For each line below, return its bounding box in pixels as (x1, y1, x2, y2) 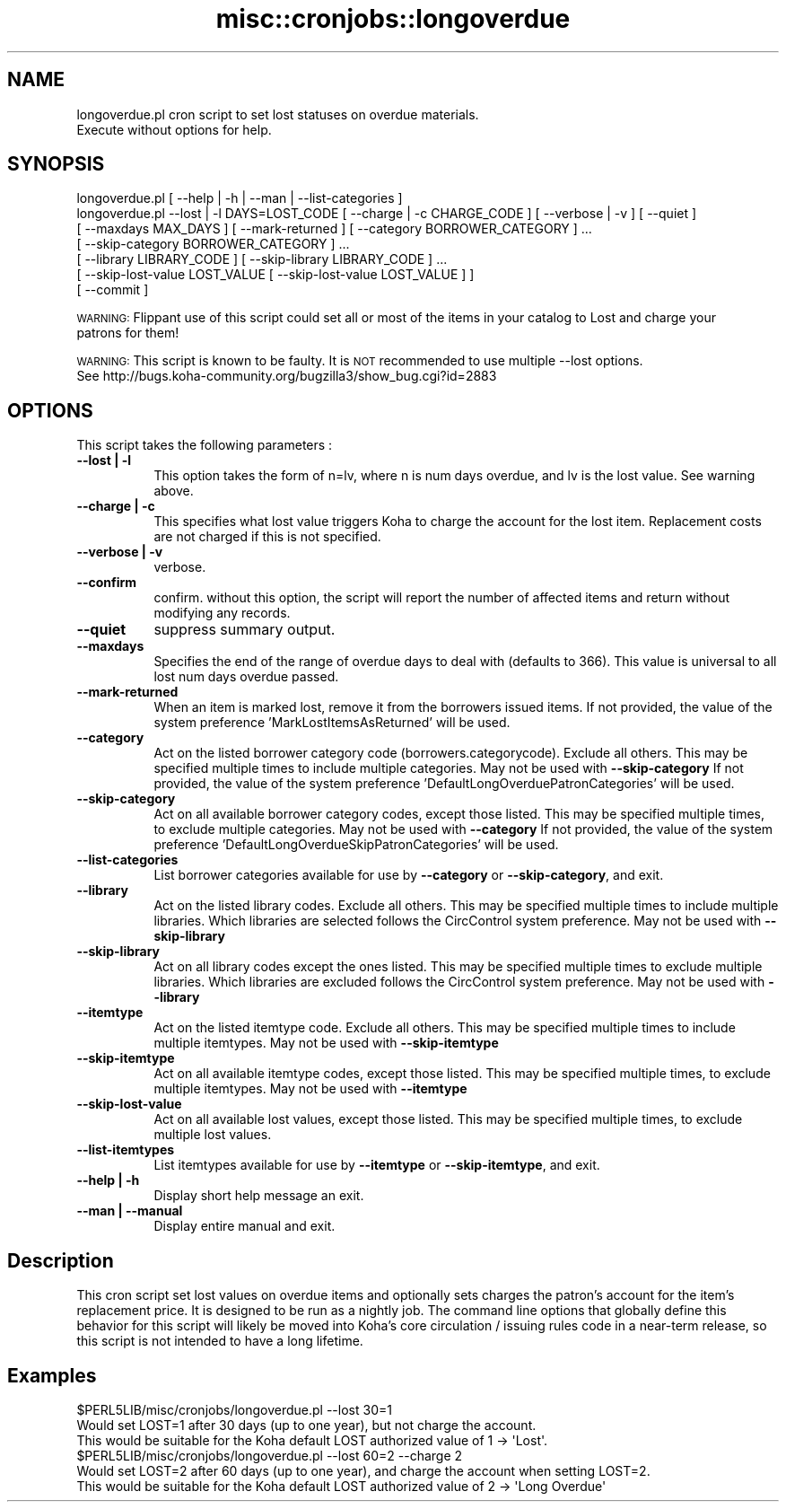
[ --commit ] (76, 282, 149, 298)
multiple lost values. (153, 1127, 272, 1143)
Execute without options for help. (76, 121, 272, 137)
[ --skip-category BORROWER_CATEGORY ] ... (76, 236, 350, 252)
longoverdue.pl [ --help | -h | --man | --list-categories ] (76, 190, 403, 206)
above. (153, 483, 194, 499)
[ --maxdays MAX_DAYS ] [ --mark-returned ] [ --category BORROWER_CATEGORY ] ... (76, 221, 592, 237)
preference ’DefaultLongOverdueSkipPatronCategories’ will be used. (153, 837, 559, 853)
